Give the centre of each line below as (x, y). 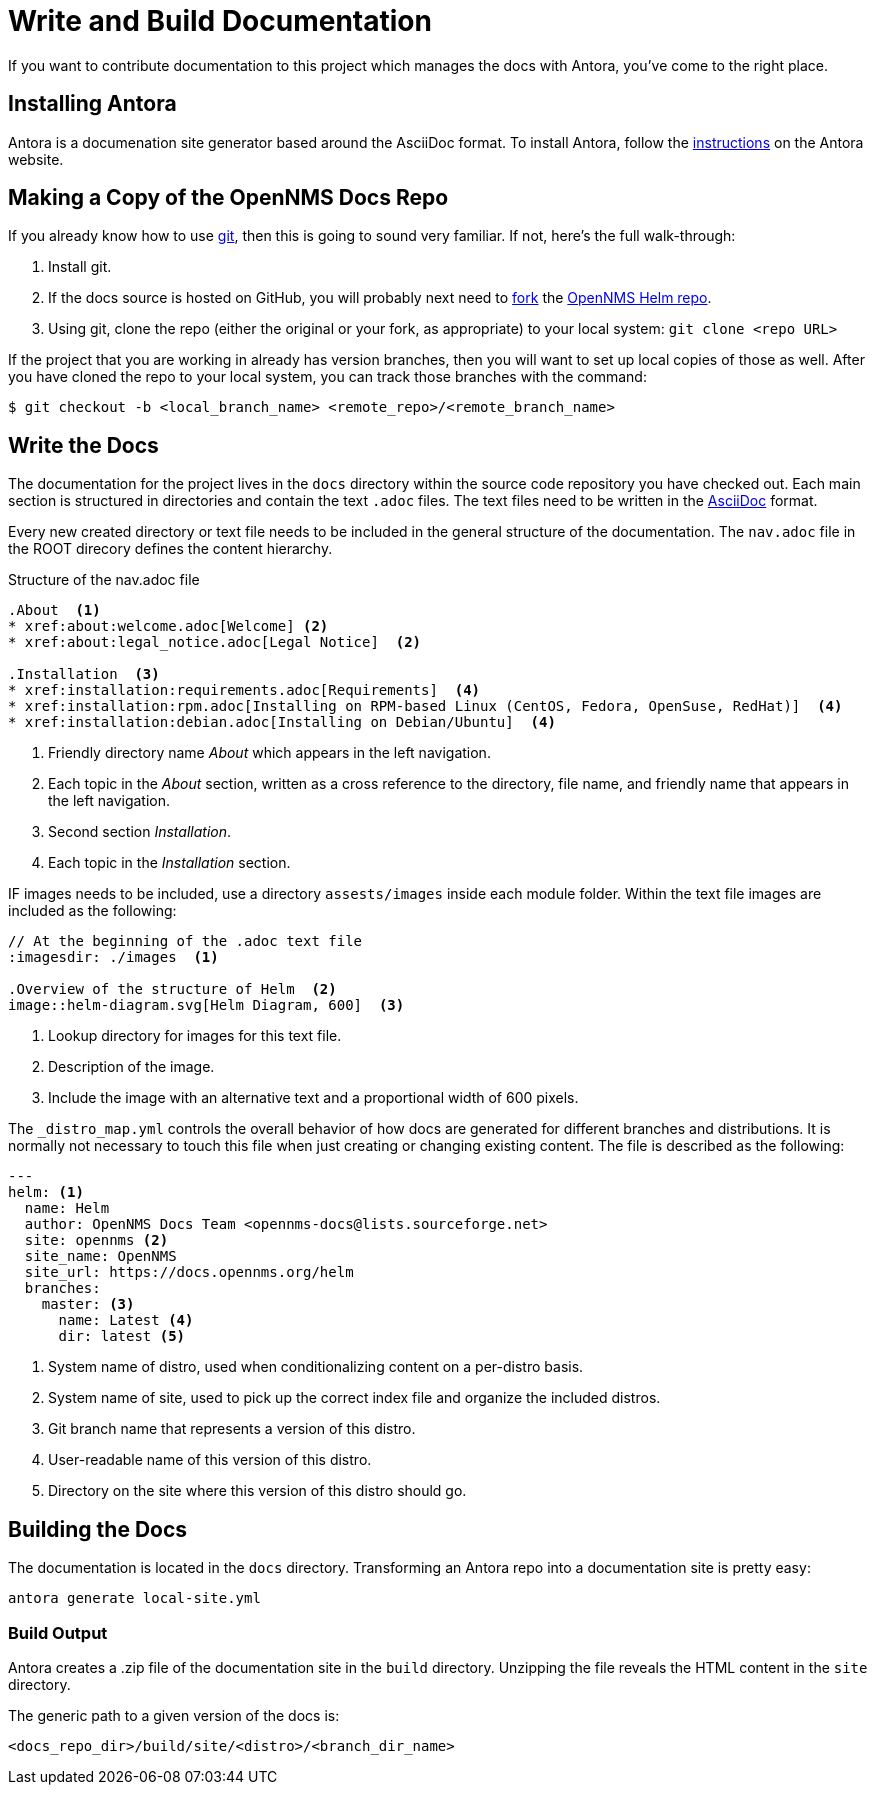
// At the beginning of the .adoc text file (185, 941)
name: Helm (67, 1208)
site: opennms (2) (96, 1240)
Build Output (58, 1632)
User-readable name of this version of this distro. (210, 1460)
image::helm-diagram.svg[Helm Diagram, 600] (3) (206, 1005)
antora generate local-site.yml (134, 1598)
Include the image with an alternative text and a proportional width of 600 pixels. (313, 1098)
